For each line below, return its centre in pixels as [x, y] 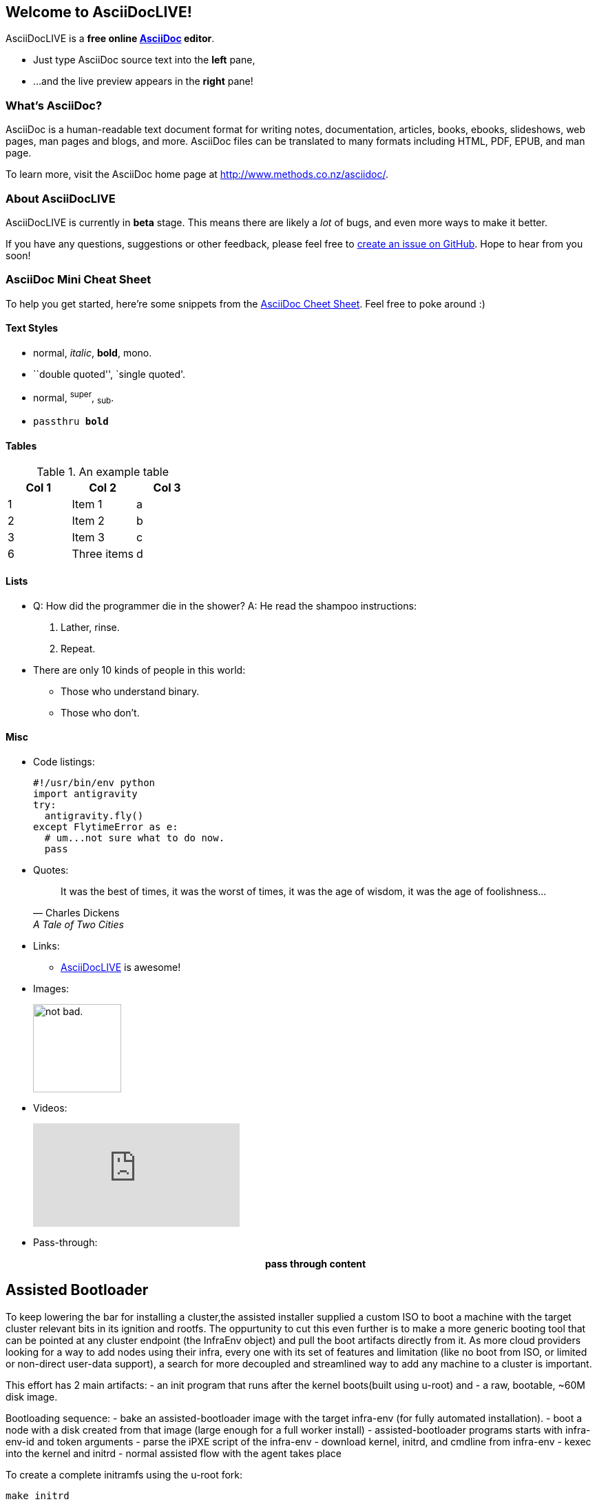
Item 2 [88, 520]
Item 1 [87, 504]
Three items [103, 553]
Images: [51, 989]
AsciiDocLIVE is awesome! [121, 967]
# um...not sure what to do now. [135, 838]
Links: [46, 946]
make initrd [38, 1495]
